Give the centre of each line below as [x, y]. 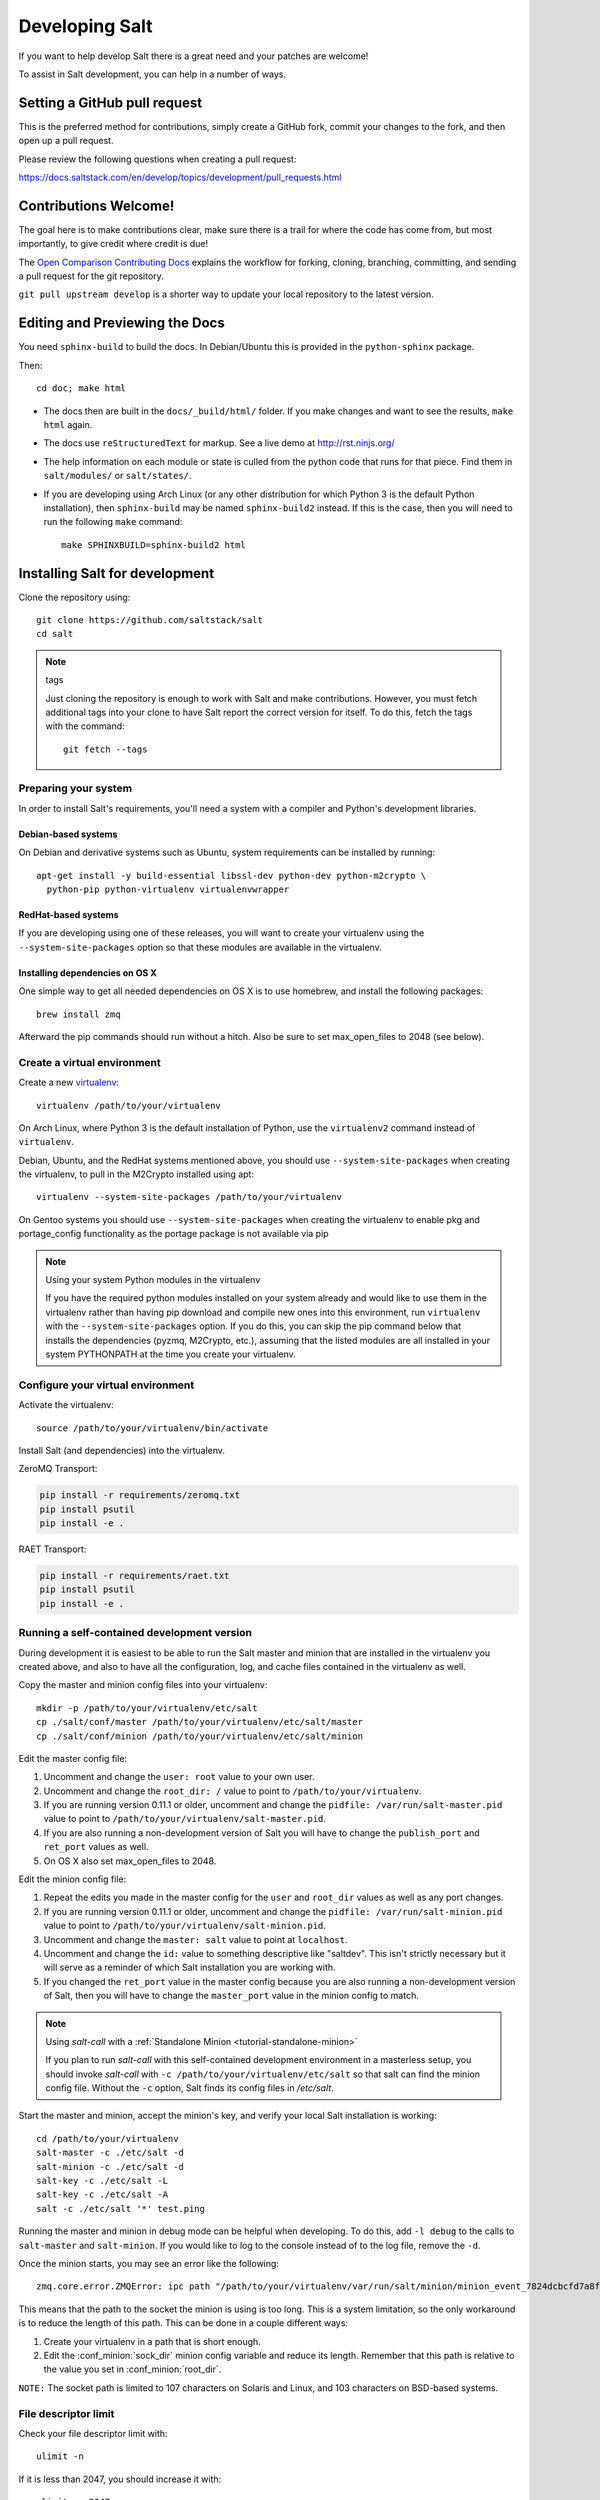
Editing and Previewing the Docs [121, 323]
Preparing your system [75, 788]
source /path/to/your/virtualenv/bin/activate [152, 1428]
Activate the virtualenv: [66, 1405]
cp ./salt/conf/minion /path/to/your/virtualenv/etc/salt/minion [200, 1736]
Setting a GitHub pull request [110, 102]
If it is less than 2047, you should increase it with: [120, 2479]
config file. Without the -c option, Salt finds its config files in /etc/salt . [189, 2088]
